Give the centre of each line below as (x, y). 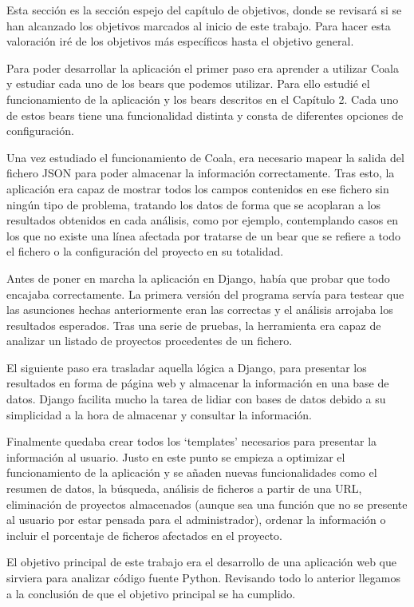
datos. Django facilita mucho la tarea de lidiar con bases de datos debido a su (196, 399)
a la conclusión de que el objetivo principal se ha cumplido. (151, 593)
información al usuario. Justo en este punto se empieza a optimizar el (176, 456)
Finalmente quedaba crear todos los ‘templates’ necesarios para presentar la (192, 441)
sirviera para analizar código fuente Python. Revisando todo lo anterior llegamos (204, 577)
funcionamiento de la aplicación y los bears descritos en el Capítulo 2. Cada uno (203, 99)
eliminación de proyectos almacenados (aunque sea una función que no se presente (207, 504)
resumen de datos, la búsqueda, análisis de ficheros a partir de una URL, (184, 488)
